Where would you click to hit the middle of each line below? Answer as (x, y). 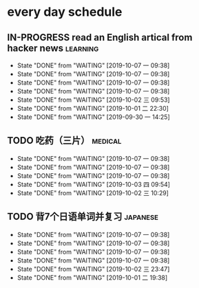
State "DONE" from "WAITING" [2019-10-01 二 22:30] (93, 108)
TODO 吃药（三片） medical (64, 141)
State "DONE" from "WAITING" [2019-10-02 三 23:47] (93, 269)
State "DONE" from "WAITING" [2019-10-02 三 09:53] (93, 100)
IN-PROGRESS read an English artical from (100, 37)
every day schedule (65, 12)
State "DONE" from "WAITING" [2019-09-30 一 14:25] (93, 117)
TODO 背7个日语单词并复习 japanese (83, 217)
